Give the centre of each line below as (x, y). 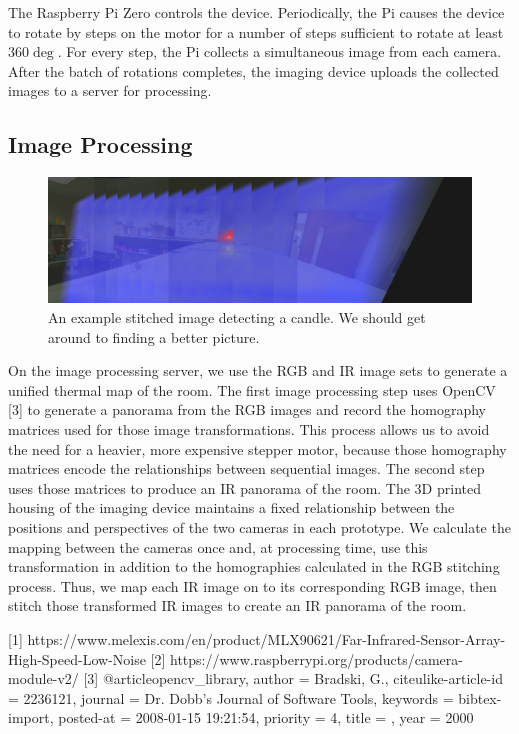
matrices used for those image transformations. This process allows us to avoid (249, 429)
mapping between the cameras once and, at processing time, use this (218, 546)
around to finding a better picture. (154, 336)
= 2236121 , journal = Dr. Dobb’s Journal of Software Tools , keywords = (231, 697)
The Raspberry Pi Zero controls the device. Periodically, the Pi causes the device (256, 12)
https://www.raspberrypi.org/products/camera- (316, 658)
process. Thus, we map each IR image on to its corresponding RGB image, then (252, 585)
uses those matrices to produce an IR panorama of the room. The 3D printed (244, 487)
